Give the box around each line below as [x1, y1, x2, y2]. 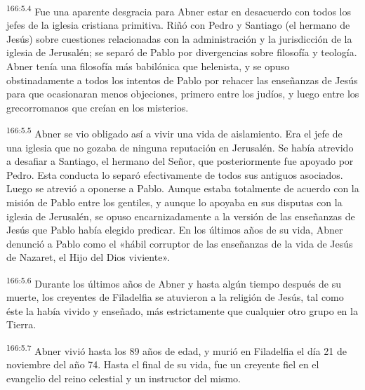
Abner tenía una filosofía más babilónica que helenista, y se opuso [6, 59, 290, 74]
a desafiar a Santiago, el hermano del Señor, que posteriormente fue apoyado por [6, 154, 354, 168]
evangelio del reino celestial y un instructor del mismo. [6, 370, 241, 385]
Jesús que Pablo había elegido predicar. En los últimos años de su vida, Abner [6, 222, 343, 237]
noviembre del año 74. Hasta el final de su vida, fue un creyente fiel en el [6, 357, 319, 372]
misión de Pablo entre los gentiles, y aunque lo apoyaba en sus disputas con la [6, 195, 343, 210]
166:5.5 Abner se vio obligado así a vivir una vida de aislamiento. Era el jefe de [6, 124, 343, 141]
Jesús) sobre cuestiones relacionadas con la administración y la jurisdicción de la [6, 31, 352, 46]
